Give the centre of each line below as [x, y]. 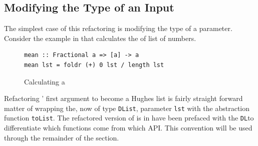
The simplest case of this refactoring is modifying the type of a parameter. [118, 28]
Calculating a [45, 81]
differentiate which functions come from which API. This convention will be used [128, 128]
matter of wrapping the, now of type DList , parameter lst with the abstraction [127, 108]
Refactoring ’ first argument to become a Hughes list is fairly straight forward [123, 98]
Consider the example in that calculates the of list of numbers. [100, 38]
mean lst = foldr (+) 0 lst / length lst [94, 65]
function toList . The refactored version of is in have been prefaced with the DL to [129, 118]
